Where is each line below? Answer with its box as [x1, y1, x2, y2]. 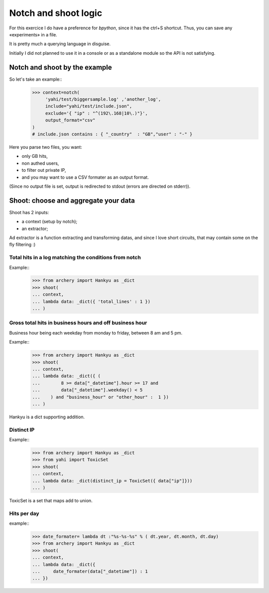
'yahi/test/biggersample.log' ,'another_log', [45, 97, 161, 102]
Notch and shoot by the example [9, 63, 112, 72]
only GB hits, [21, 153, 48, 159]
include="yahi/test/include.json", [45, 104, 132, 109]
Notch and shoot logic [9, 7, 102, 18]
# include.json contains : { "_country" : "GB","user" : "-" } [32, 131, 193, 137]
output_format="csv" [45, 118, 96, 123]
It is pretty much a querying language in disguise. [9, 41, 111, 47]
